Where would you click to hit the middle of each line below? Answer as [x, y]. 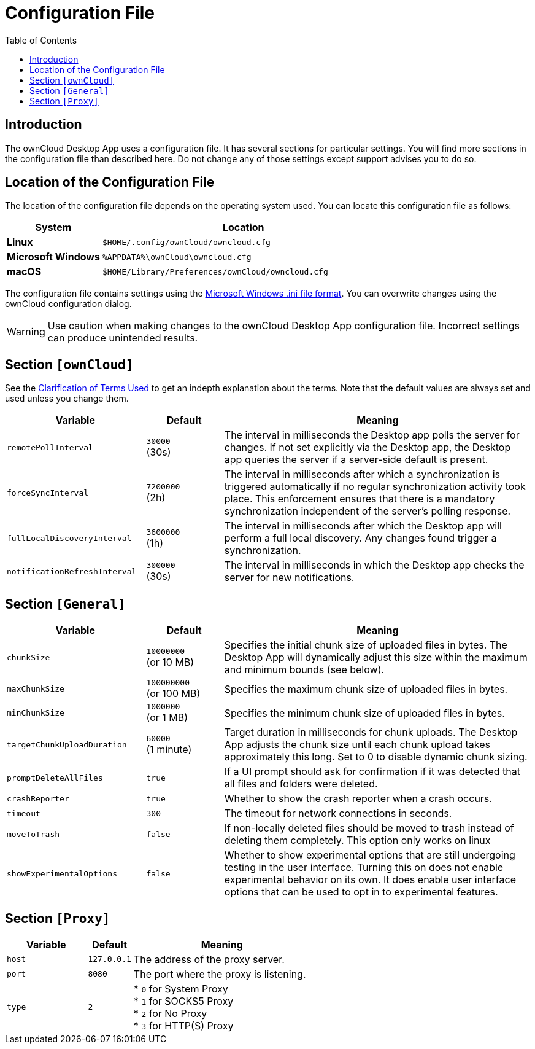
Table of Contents [41, 40]
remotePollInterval [50, 447]
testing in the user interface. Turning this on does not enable [364, 868]
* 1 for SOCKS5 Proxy [183, 1001]
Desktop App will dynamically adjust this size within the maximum [376, 657]
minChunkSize [36, 713]
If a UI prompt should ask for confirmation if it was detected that [372, 772]
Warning [26, 332]
